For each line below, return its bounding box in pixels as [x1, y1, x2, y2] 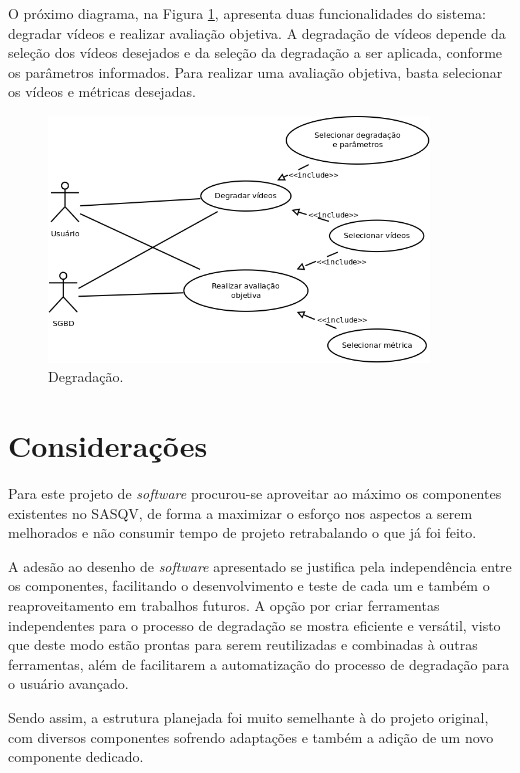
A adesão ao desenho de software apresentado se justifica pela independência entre [8, 555, 512, 576]
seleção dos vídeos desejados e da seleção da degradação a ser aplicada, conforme [8, 42, 503, 63]
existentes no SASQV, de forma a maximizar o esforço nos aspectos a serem [8, 502, 473, 523]
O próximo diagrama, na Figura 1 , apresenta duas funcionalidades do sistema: [8, 3, 486, 23]
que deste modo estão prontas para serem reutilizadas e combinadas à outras [8, 634, 478, 655]
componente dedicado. [8, 746, 144, 767]
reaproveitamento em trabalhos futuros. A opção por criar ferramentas [8, 595, 440, 616]
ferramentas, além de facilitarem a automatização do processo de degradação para [8, 653, 510, 674]
